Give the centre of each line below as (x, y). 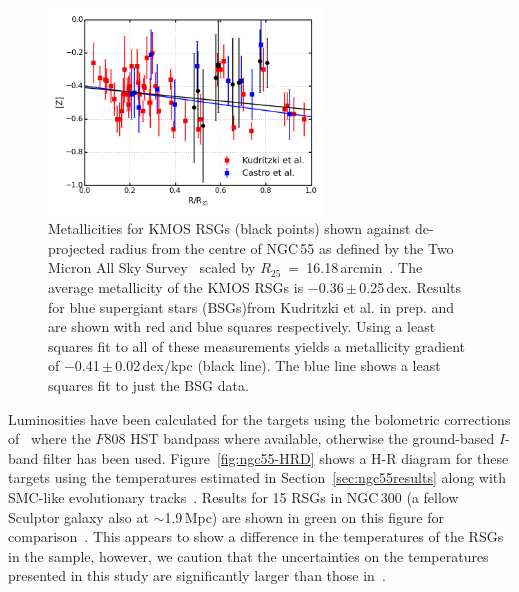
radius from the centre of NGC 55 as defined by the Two (281, 247)
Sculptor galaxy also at (78, 516)
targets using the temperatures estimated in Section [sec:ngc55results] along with (257, 477)
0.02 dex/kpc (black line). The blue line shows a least (278, 365)
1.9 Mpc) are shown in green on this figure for (304, 516)
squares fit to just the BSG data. (148, 385)
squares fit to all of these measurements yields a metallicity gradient (257, 345)
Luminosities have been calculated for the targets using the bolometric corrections (259, 418)
